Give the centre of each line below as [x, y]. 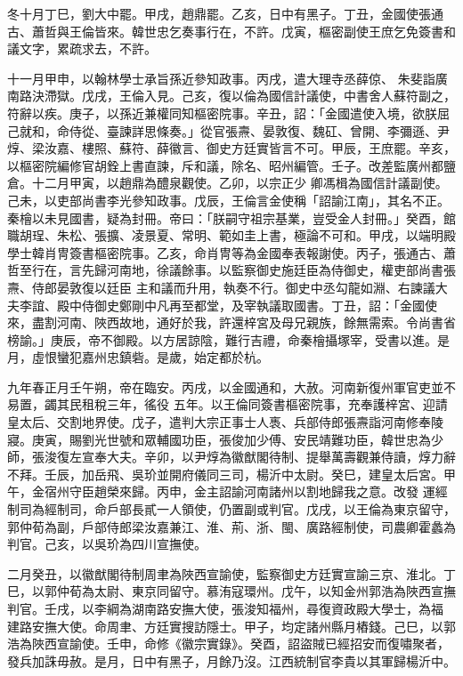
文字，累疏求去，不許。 [88, 48]
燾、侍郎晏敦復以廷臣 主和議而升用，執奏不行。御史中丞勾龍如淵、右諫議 [221, 287]
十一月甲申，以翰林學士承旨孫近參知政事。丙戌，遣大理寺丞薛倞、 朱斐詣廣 [227, 78]
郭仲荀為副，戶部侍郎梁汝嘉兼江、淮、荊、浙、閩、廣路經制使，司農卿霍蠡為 [231, 526]
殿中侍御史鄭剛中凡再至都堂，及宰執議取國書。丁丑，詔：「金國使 [247, 305]
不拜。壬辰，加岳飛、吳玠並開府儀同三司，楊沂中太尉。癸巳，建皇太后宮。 [225, 474]
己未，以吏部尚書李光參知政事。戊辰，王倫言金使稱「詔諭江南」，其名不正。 [228, 200]
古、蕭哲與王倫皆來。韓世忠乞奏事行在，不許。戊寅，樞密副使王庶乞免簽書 [225, 31]
